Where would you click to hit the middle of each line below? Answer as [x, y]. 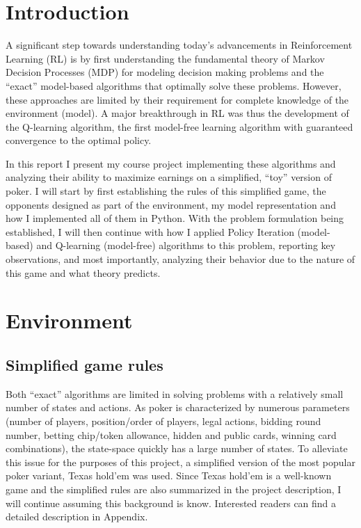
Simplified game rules [85, 364]
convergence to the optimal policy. [79, 140]
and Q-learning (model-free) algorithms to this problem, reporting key [186, 245]
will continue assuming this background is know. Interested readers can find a [171, 503]
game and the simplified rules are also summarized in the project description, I [174, 489]
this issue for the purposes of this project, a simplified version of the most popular [180, 462]
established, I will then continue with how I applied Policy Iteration [150, 231]
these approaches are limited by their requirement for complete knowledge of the [177, 99]
